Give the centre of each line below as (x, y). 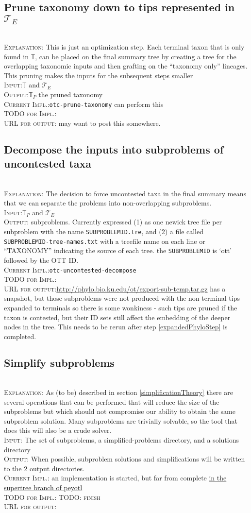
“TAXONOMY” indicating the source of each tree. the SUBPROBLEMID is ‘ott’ (118, 250)
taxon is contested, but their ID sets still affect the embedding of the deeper (117, 317)
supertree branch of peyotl (43, 487)
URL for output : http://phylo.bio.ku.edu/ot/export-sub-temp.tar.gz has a (115, 288)
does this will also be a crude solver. (58, 430)
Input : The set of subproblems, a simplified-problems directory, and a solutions (121, 440)
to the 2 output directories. (44, 468)
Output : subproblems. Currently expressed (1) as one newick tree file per (113, 222)
